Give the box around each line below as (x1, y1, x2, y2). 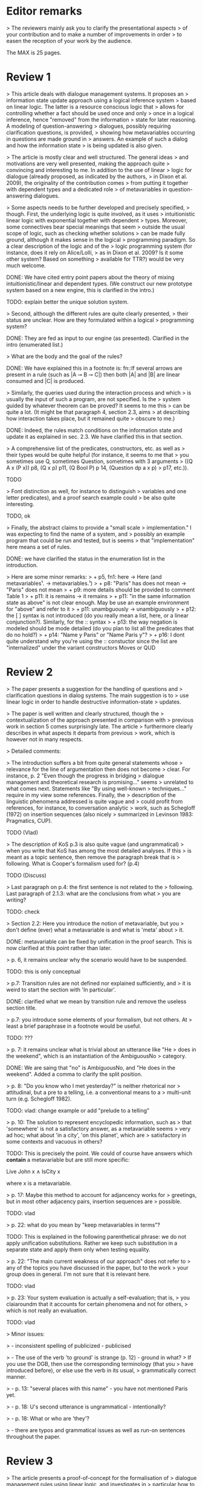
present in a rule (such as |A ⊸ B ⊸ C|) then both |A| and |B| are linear (6, 371, 180, 378)
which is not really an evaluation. (6, 1307, 88, 1314)
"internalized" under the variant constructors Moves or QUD (6, 644, 156, 651)
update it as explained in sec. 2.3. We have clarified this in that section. (6, 433, 183, 440)
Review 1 (6, 70, 51, 84)
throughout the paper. (6, 1433, 61, 1440)
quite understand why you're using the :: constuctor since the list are (6, 638, 178, 645)
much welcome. (6, 262, 47, 269)
